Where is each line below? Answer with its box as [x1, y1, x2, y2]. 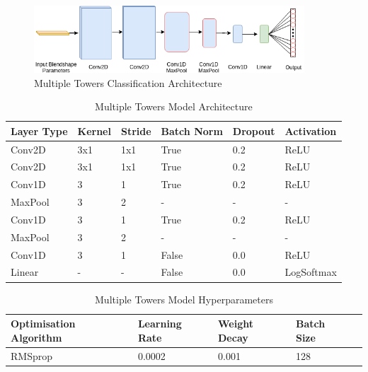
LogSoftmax [284, 265, 337, 279]
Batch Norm [161, 123, 223, 138]
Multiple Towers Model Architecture [95, 99, 253, 114]
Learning [137, 316, 182, 331]
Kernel [77, 123, 111, 138]
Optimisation [11, 316, 76, 331]
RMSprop [11, 348, 52, 363]
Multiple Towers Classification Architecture [34, 75, 222, 90]
